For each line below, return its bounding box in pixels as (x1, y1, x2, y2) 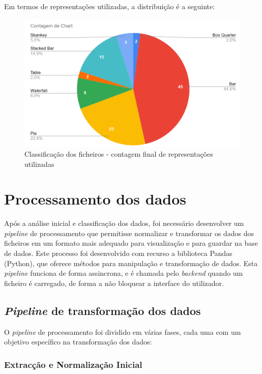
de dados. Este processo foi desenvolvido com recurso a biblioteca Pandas (4, 248, 232, 258)
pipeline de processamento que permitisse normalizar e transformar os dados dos (4, 227, 254, 238)
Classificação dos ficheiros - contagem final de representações (24, 148, 213, 159)
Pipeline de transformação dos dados (4, 302, 201, 318)
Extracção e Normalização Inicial (4, 358, 142, 370)
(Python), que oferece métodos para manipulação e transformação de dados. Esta (4, 257, 258, 268)
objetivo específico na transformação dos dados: (4, 336, 152, 347)
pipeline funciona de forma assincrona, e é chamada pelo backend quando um (4, 268, 243, 278)
